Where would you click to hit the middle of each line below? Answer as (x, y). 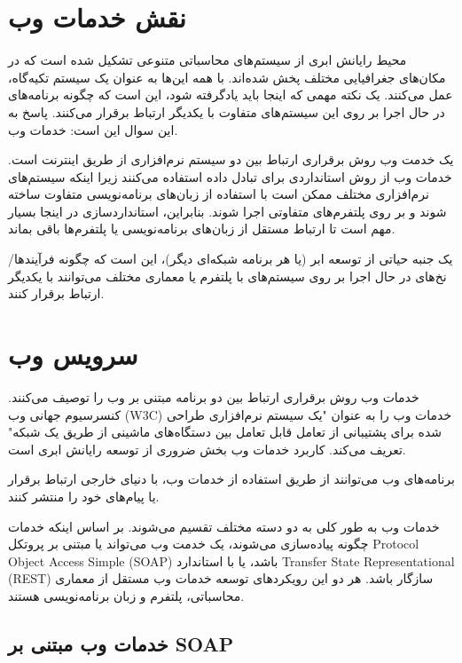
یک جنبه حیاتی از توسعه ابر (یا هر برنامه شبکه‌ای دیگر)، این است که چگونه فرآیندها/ (231, 259)
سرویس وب (73, 355)
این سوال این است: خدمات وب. (93, 129)
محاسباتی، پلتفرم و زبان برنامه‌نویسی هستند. (126, 595)
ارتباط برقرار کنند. (56, 293)
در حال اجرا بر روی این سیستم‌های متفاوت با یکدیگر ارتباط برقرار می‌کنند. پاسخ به (227, 111)
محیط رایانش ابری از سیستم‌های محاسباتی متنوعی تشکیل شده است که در (208, 60)
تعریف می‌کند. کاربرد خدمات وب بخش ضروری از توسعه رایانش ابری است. (207, 449)
